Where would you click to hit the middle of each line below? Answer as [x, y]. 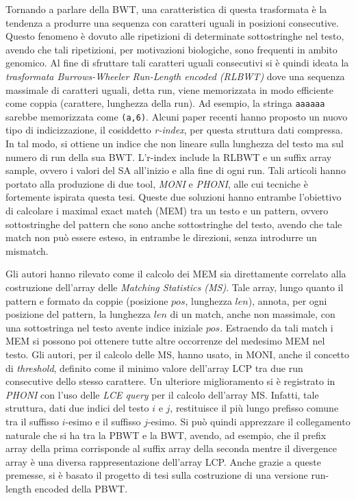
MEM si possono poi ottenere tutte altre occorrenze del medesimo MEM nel [165, 341]
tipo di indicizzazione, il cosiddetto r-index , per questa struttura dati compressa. [174, 130]
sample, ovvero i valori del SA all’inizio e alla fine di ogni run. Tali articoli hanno [176, 170]
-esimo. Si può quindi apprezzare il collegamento [249, 421]
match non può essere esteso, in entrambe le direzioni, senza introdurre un [161, 237]
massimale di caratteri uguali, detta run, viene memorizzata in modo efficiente [169, 89]
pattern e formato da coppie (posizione [87, 300]
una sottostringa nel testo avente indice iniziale [104, 327]
